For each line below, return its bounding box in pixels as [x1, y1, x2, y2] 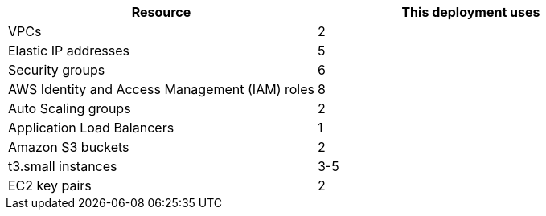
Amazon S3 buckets [8, 139, 129, 155]
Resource [131, 4, 191, 20]
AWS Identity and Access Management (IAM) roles [8, 81, 314, 97]
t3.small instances [8, 158, 117, 174]
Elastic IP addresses [8, 43, 130, 59]
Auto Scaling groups [8, 100, 131, 116]
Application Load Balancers [8, 120, 174, 136]
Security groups [8, 62, 105, 78]
